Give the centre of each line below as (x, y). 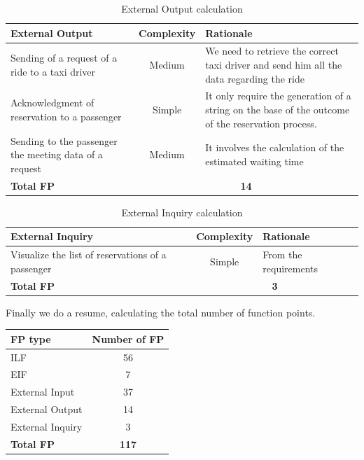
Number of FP (128, 339)
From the (282, 255)
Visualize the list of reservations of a (89, 255)
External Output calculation (182, 8)
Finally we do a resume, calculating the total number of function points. (161, 312)
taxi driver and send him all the (274, 65)
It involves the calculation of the (275, 147)
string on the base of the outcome (278, 110)
